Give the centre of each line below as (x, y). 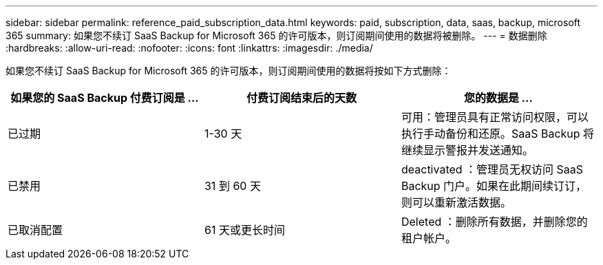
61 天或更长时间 (244, 230)
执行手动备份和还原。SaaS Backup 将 (498, 134)
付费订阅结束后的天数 (301, 98)
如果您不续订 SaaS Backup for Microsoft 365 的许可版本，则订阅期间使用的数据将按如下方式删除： (229, 71)
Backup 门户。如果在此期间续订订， (494, 186)
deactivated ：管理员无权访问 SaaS (492, 169)
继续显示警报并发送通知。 (467, 150)
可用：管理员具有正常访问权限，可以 (495, 117)
